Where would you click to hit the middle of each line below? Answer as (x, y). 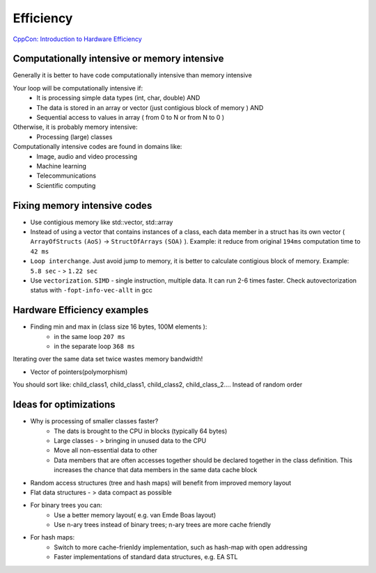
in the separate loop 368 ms (94, 346)
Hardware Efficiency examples (81, 310)
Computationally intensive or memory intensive (118, 59)
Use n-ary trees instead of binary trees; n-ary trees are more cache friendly (163, 525)
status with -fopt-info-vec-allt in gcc (92, 290)
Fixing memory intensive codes (83, 205)
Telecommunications (66, 176)
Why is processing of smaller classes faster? (94, 421)
